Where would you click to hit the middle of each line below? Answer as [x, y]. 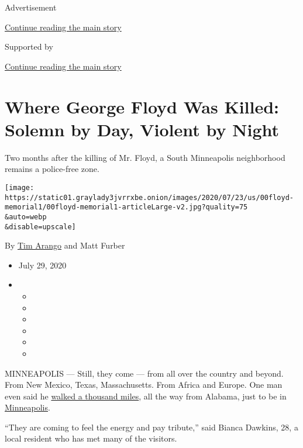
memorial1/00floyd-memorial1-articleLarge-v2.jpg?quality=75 [126, 207]
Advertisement [31, 7]
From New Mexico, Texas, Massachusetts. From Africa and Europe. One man [144, 385]
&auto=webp [26, 217]
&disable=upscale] [40, 227]
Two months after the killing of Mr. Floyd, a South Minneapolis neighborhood [145, 157]
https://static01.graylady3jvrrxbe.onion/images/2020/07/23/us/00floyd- [149, 197]
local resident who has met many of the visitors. [91, 438]
